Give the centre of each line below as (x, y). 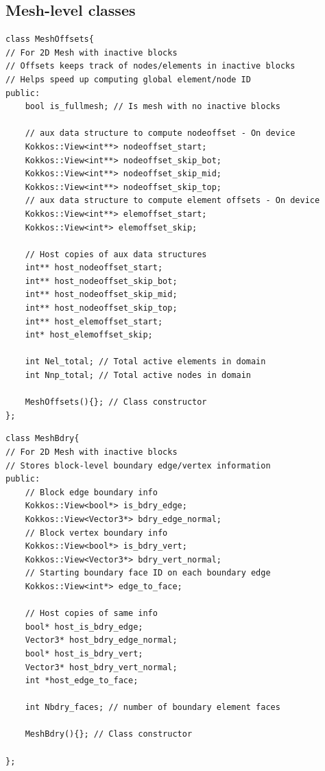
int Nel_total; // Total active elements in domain (145, 362)
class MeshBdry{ (43, 439)
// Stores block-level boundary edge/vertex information (138, 465)
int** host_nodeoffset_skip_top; (101, 308)
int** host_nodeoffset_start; (94, 268)
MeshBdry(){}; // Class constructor (109, 734)
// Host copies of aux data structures (116, 254)
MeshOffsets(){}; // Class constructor (116, 402)
